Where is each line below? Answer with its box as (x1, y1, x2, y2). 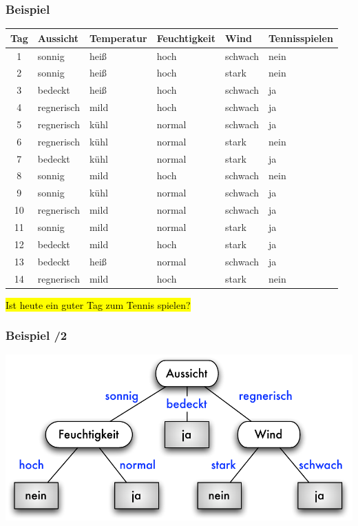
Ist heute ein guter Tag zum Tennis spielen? (6, 297, 191, 312)
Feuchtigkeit (156, 30, 215, 45)
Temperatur (89, 30, 147, 45)
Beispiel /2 (6, 327, 67, 344)
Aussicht (37, 30, 79, 45)
